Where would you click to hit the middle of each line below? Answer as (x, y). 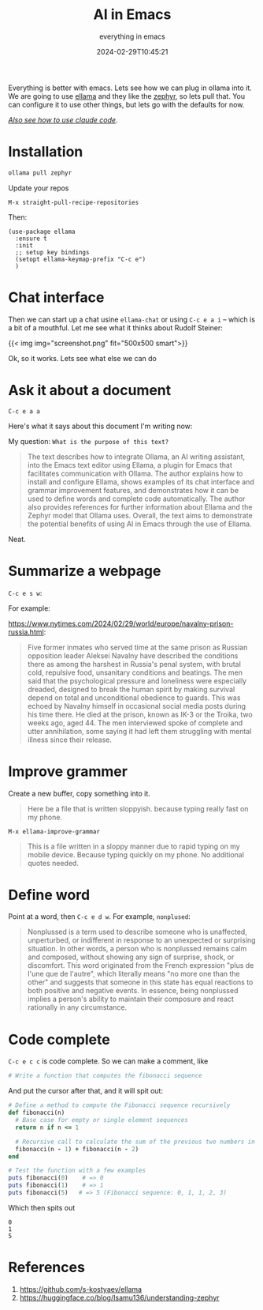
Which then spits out (42, 1207)
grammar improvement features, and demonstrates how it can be (133, 490)
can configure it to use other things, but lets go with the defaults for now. (126, 104)
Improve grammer (68, 771)
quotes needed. (53, 863)
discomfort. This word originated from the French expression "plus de (141, 966)
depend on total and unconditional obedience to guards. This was (134, 698)
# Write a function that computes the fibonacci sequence (105, 1076)
